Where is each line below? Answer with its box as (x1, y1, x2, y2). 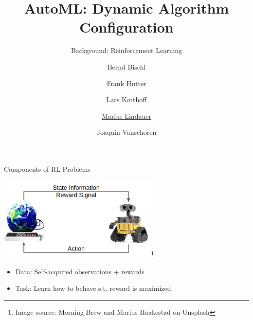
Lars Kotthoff (106, 94, 147, 105)
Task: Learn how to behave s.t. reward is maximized (15, 283, 171, 293)
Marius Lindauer (102, 110, 151, 121)
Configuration (79, 17, 174, 37)
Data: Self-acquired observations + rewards (15, 267, 145, 277)
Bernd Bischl (107, 61, 146, 71)
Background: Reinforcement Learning (71, 45, 182, 55)
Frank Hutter (107, 78, 146, 88)
